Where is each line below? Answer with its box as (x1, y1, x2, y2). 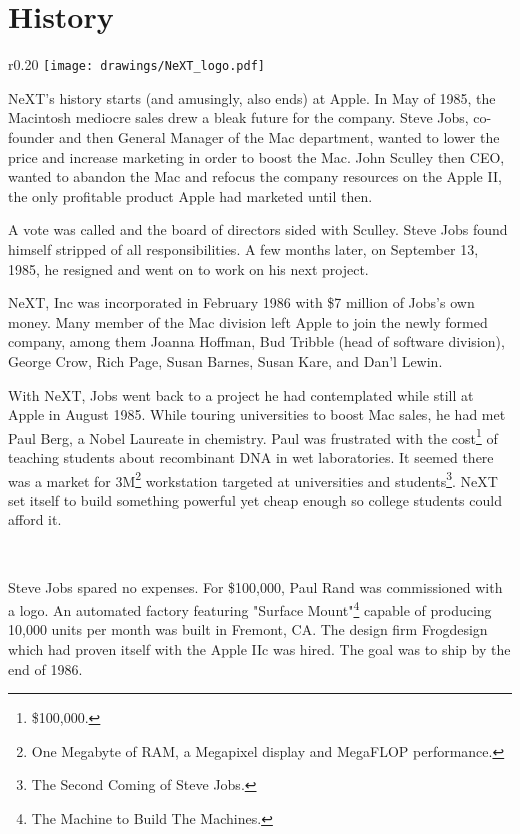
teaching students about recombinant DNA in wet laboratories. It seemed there (8, 446, 494, 467)
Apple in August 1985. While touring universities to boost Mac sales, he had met (8, 404, 506, 425)
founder (8, 126, 55, 147)
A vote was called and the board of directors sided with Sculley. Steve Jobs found (8, 219, 508, 240)
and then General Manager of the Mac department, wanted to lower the (59, 126, 500, 147)
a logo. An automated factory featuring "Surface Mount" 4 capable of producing (8, 597, 492, 620)
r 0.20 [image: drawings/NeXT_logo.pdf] (8, 54, 265, 75)
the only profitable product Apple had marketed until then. (8, 185, 373, 206)
